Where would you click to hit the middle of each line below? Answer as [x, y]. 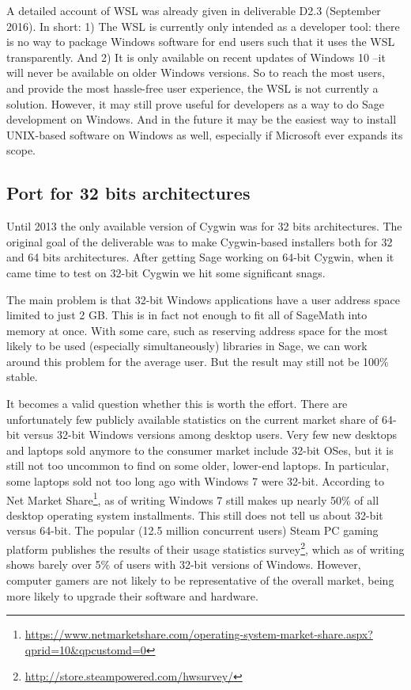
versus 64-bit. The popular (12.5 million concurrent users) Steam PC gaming [192, 530]
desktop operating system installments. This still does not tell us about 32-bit [195, 515]
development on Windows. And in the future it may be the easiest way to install [202, 119]
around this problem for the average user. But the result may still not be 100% [198, 361]
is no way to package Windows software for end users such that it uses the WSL [201, 42]
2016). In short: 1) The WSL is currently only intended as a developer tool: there [203, 26]
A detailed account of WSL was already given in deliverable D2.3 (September [194, 10]
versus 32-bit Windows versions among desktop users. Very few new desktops [210, 435]
